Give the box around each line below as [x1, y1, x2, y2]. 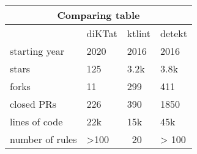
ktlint [127, 26, 151, 40]
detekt [160, 26, 188, 40]
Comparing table [57, 8, 140, 22]
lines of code [10, 114, 63, 128]
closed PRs [10, 97, 57, 111]
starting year [10, 44, 65, 58]
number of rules [10, 132, 77, 146]
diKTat [86, 26, 117, 40]
